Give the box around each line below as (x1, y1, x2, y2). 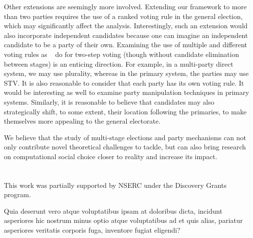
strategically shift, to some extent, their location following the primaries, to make (4, 106, 247, 116)
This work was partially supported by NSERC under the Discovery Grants (4, 180, 227, 190)
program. (4, 189, 31, 200)
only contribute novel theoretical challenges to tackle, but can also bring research (4, 142, 246, 152)
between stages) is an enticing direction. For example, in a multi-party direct (4, 58, 234, 69)
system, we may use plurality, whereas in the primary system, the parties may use (4, 68, 249, 78)
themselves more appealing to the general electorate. (4, 116, 161, 126)
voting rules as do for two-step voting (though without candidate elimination (4, 49, 239, 59)
